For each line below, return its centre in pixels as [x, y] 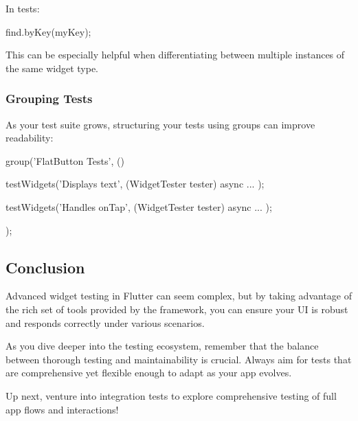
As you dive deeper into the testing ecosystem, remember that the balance [162, 346]
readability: [30, 138]
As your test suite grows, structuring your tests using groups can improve [160, 124]
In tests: [23, 8]
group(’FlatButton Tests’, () [65, 160]
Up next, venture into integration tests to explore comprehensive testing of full [171, 395]
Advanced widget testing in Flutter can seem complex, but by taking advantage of [179, 296]
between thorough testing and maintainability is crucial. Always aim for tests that [179, 359]
